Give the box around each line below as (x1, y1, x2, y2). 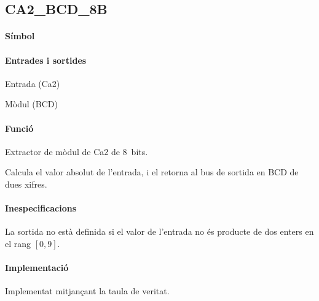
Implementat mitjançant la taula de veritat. (5, 284, 170, 297)
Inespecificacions (5, 202, 77, 215)
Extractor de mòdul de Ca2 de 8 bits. (5, 145, 148, 158)
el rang (5, 237, 31, 250)
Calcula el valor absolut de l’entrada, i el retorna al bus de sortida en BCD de (5, 166, 299, 178)
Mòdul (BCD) (5, 97, 58, 110)
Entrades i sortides (5, 53, 87, 66)
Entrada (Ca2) (5, 77, 60, 90)
